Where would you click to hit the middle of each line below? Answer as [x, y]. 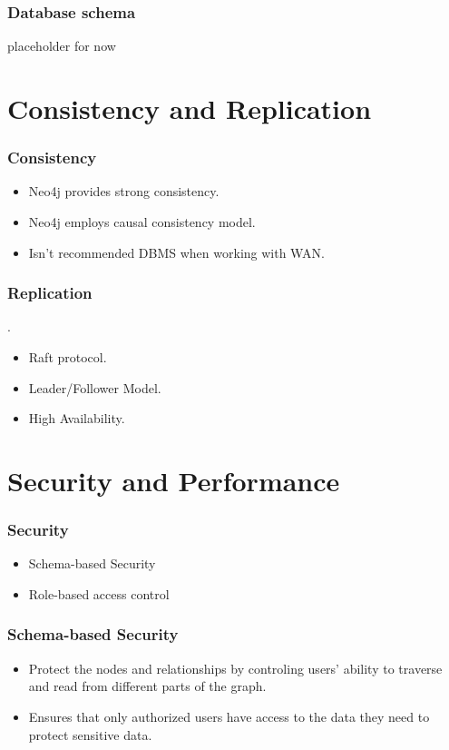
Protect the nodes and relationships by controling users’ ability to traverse [235, 668]
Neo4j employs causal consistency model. [142, 222]
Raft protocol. [68, 357]
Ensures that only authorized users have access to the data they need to [229, 716]
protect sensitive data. [90, 734]
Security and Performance [174, 480]
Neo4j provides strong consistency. [124, 191]
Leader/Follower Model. [95, 387]
